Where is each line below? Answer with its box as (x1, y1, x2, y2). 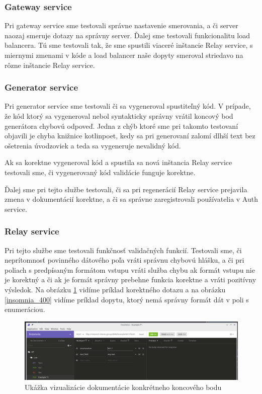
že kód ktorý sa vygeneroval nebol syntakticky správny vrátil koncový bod (5, 111, 233, 121)
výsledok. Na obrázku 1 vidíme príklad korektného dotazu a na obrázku (5, 284, 226, 294)
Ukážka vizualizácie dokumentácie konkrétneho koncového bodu (25, 382, 222, 392)
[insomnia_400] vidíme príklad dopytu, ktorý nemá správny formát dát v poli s (5, 294, 249, 304)
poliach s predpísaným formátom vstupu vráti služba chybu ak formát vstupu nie (5, 264, 255, 275)
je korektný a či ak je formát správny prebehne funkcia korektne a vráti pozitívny (5, 274, 256, 285)
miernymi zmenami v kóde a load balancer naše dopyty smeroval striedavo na (5, 50, 243, 60)
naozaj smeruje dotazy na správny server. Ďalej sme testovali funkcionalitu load (5, 30, 250, 40)
